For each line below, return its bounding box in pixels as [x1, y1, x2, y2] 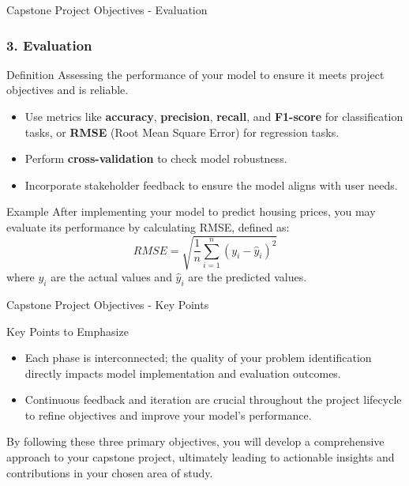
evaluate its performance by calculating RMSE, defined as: [6, 218, 290, 235]
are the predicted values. [188, 269, 307, 285]
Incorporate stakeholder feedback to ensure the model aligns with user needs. [24, 176, 398, 193]
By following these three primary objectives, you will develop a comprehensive [6, 433, 385, 450]
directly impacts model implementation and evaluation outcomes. [24, 364, 341, 381]
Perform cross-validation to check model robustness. [24, 150, 287, 167]
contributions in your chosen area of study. [6, 464, 213, 480]
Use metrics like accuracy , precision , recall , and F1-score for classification [24, 108, 403, 124]
